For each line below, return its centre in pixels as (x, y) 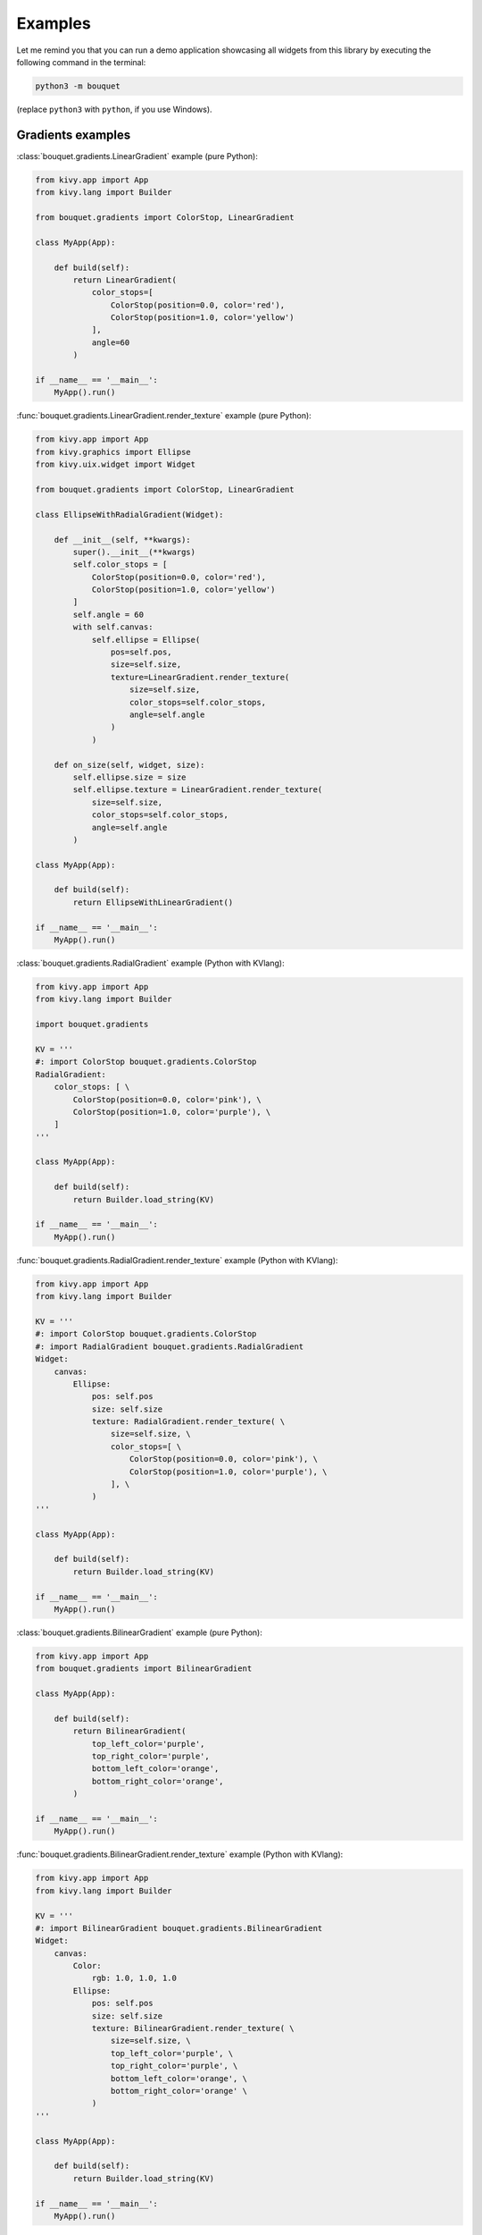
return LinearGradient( (125, 280)
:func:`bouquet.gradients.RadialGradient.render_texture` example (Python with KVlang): (177, 1260)
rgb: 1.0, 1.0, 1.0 (134, 1978)
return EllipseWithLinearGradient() (153, 902)
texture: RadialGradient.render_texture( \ (188, 1422)
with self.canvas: (113, 627)
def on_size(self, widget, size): (129, 765)
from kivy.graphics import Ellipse (113, 452)
